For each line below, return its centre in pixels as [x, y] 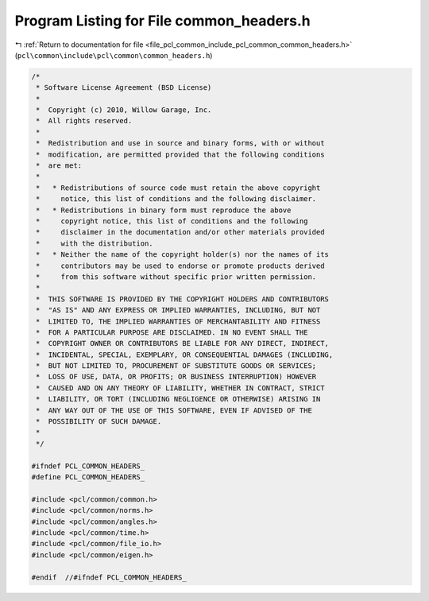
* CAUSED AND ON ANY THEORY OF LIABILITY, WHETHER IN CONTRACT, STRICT [180, 388]
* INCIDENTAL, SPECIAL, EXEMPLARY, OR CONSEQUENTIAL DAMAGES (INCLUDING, [185, 355]
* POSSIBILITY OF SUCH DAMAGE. [99, 422]
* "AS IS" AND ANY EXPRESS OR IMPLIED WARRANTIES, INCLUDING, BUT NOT [178, 310]
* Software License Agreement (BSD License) [124, 88]
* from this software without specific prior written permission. [176, 277]
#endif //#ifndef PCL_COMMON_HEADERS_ [109, 577]
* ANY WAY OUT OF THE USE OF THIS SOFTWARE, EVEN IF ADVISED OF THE [174, 410]
